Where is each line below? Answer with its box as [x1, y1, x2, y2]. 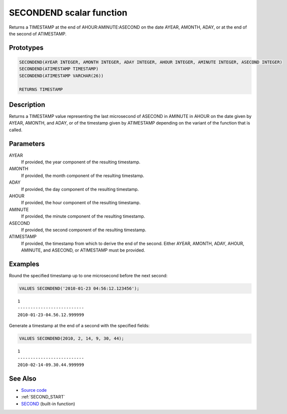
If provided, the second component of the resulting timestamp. [21, 227, 146, 233]
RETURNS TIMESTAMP [19, 86, 63, 92]
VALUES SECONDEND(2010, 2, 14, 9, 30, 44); [19, 336, 125, 341]
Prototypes [9, 44, 44, 52]
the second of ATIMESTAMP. [9, 31, 67, 36]
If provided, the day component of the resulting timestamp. [21, 186, 139, 192]
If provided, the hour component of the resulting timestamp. [21, 200, 141, 206]
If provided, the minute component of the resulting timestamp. [21, 213, 145, 219]
